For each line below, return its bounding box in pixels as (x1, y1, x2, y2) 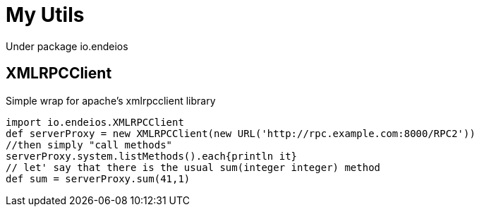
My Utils (6, 3, 85, 27)
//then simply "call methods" (6, 139, 173, 151)
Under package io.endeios (6, 40, 128, 52)
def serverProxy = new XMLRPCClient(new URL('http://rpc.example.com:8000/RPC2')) (6, 127, 475, 139)
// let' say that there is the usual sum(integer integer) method (6, 161, 381, 173)
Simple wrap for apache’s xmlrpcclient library (6, 94, 216, 107)
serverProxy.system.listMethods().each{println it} (6, 150, 298, 162)
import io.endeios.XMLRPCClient (6, 116, 184, 128)
